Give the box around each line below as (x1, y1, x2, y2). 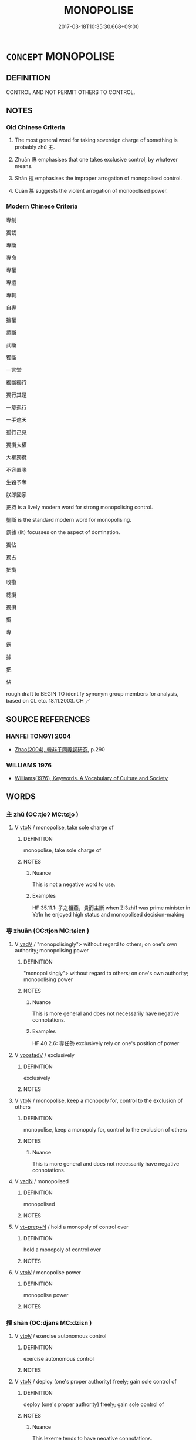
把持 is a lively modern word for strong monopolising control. (6, 504, 153, 511)
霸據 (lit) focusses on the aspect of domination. (6, 528, 120, 535)
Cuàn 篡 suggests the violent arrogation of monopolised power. (14, 187, 168, 194)
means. (14, 163, 33, 170)
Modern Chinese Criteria (6, 202, 78, 210)
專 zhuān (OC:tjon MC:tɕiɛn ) (6, 927, 90, 935)
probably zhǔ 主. (14, 143, 55, 150)
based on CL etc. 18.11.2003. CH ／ (6, 697, 91, 704)
